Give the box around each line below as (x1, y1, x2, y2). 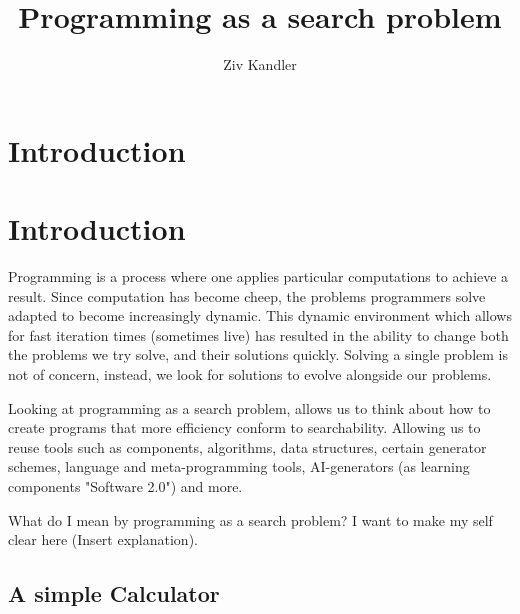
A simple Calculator (8, 578, 220, 609)
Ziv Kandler (223, 54, 297, 75)
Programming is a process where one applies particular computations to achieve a (8, 266, 509, 287)
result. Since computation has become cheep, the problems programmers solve (8, 285, 486, 306)
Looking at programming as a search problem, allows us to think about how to (8, 397, 491, 418)
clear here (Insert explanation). (8, 529, 198, 550)
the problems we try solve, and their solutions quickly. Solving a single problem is (8, 344, 508, 365)
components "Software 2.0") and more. (8, 475, 243, 496)
